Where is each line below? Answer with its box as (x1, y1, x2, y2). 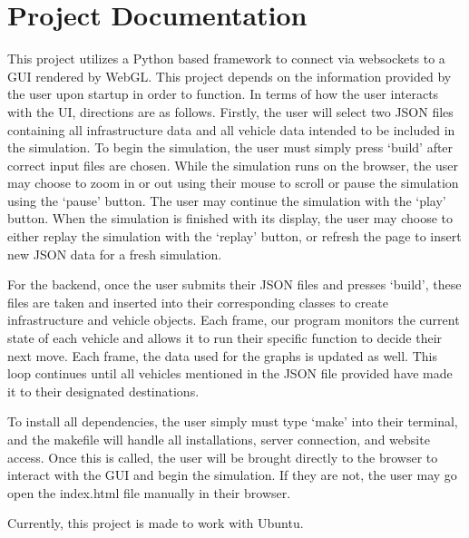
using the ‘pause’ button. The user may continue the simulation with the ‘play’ (7, 191, 446, 210)
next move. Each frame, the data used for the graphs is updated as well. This (7, 346, 437, 365)
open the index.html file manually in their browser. (7, 483, 291, 502)
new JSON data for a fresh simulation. (7, 244, 222, 263)
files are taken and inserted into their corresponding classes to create (7, 292, 388, 311)
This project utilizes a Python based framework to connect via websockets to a (7, 49, 445, 68)
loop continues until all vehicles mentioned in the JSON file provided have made (7, 364, 453, 383)
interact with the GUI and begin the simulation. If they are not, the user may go (7, 465, 457, 484)
